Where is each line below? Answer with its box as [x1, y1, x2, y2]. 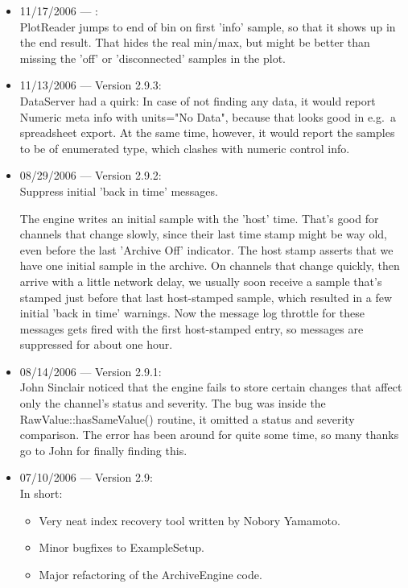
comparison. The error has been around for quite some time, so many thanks [19, 426, 399, 443]
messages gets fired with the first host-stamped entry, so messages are [19, 320, 364, 337]
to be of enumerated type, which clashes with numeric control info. [19, 139, 350, 156]
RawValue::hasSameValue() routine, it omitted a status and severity [19, 410, 355, 427]
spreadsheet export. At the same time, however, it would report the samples [19, 124, 395, 141]
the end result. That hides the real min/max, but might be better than [19, 34, 370, 51]
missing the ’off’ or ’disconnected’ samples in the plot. [19, 49, 286, 66]
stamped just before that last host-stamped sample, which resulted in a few [19, 288, 393, 305]
